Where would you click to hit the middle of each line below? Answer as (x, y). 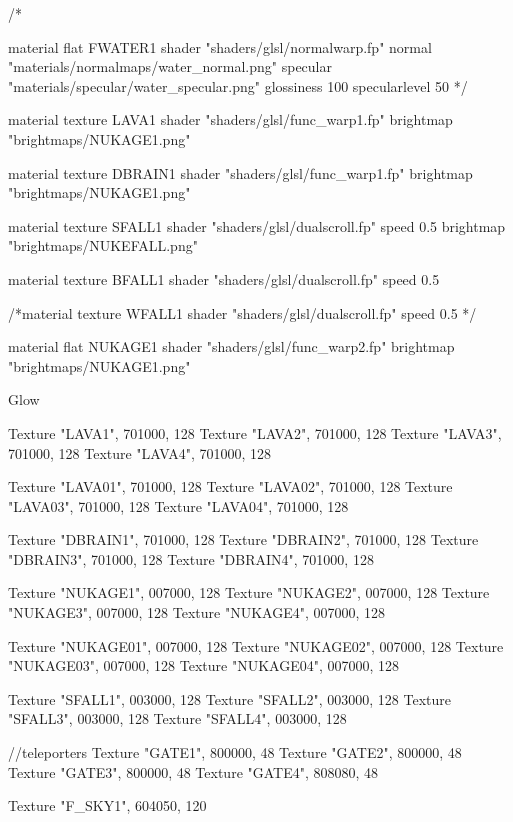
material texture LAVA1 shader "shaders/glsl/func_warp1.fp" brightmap (230, 119)
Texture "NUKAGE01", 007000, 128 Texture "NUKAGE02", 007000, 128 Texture (256, 645)
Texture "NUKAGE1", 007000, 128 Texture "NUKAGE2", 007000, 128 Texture (249, 592)
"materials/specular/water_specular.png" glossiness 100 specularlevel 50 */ (238, 85)
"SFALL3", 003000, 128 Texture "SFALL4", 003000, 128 (177, 718)
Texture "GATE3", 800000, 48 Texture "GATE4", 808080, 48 (193, 771)
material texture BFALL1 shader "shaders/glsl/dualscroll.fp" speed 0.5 (224, 278)
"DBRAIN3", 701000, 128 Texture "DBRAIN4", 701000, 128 (191, 558)
